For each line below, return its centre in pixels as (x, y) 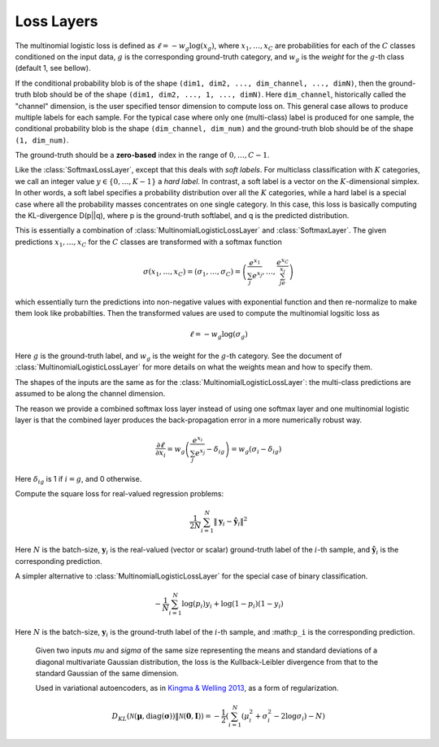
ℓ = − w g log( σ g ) (218, 335)
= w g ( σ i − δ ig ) (256, 450)
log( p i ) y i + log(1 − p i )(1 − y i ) (233, 605)
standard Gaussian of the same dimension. (107, 673)
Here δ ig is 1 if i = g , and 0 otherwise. (78, 480)
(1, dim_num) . (42, 140)
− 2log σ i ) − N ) (299, 717)
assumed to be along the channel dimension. (90, 394)
